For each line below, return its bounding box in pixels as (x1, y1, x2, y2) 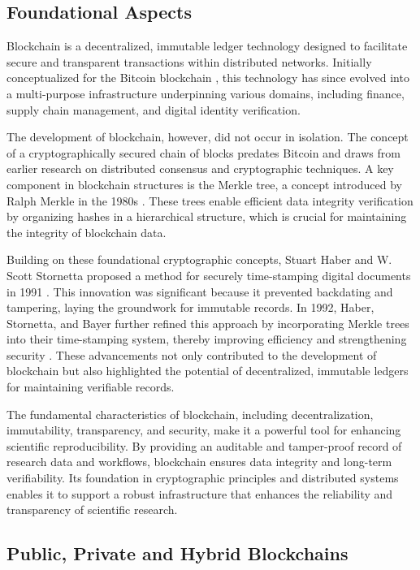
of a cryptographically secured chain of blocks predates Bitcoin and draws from (6, 144, 401, 161)
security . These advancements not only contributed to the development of (6, 346, 377, 363)
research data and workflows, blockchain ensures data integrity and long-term (6, 453, 392, 470)
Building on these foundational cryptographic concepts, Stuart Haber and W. (6, 251, 392, 268)
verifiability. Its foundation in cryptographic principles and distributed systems (6, 469, 399, 486)
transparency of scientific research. (6, 501, 178, 518)
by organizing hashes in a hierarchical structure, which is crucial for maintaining (6, 208, 407, 225)
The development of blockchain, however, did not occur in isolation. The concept (6, 128, 409, 145)
